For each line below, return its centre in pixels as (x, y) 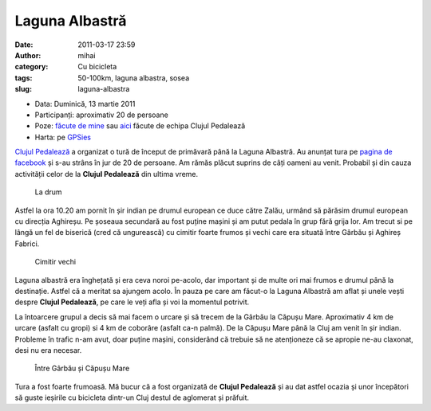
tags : (24, 78)
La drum (49, 192)
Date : (24, 45)
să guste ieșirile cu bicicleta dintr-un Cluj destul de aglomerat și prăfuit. (132, 397)
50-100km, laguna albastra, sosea (134, 78)
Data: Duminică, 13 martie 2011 (85, 104)
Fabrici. (27, 244)
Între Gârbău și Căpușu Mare (82, 368)
